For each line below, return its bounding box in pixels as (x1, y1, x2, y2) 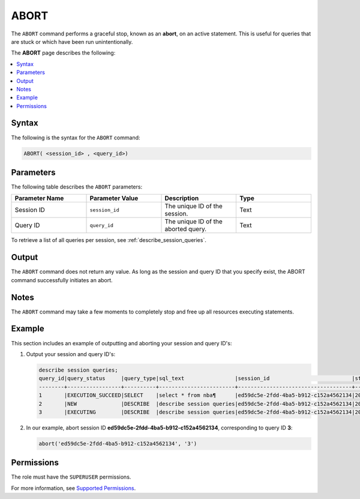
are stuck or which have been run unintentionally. (11, 38, 133, 45)
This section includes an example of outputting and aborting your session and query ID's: (11, 339, 232, 346)
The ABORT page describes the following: (11, 49, 116, 56)
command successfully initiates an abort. (11, 276, 113, 283)
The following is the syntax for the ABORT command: (11, 134, 140, 141)
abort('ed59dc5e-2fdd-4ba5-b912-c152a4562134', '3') (38, 440, 197, 447)
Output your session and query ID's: (26, 350, 116, 357)
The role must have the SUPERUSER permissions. (11, 473, 131, 480)
